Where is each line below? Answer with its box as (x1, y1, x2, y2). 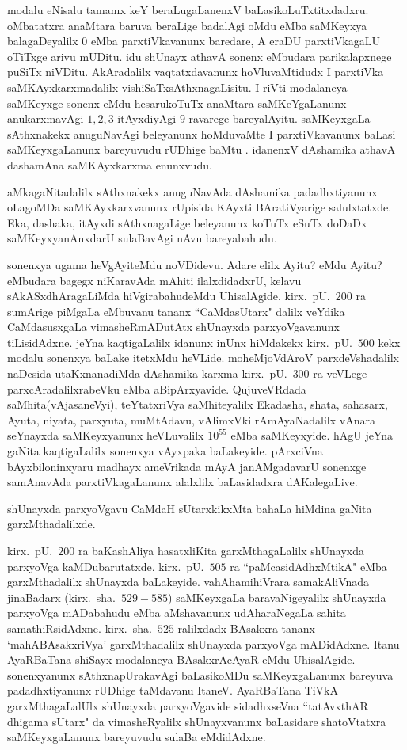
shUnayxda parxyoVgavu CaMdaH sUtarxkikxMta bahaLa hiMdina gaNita (7, 500, 372, 516)
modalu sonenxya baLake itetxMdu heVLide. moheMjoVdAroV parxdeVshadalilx (7, 349, 399, 366)
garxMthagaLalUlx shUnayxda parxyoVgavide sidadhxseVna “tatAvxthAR (7, 697, 368, 714)
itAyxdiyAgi (117, 110, 177, 127)
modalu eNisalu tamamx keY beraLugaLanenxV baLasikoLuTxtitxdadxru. (7, 2, 369, 17)
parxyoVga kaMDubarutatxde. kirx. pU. (7, 558, 204, 574)
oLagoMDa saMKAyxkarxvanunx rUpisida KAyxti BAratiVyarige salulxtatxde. (7, 199, 392, 215)
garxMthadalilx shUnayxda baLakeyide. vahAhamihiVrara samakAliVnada (7, 573, 370, 590)
